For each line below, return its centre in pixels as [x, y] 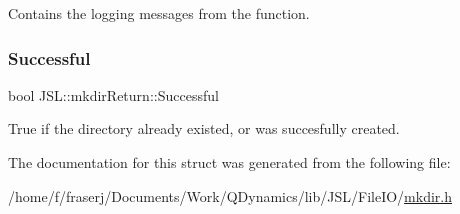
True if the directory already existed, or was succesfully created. [204, 128]
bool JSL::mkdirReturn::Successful [113, 94]
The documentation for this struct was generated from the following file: [229, 162]
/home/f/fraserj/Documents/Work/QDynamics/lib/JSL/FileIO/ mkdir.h [230, 195]
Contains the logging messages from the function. [159, 13]
